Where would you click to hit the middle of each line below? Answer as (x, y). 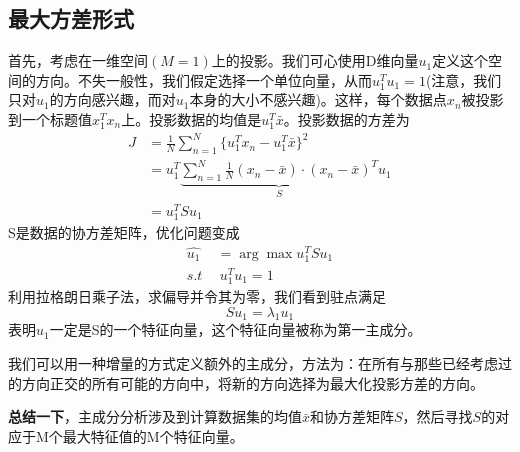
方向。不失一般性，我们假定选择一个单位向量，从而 (203, 79)
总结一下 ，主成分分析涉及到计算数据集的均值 (155, 416)
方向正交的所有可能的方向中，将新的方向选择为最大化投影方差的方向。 (252, 382)
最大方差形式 (71, 18)
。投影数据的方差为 (346, 118)
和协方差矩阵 (352, 416)
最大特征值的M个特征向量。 (153, 435)
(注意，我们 (463, 79)
